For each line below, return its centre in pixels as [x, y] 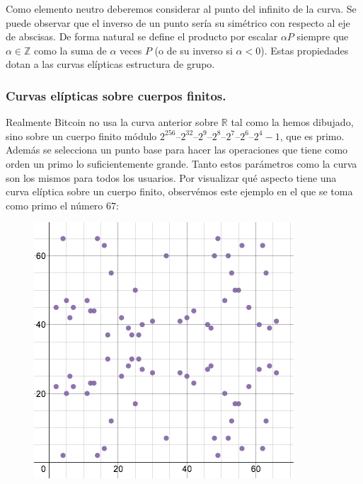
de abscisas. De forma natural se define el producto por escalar [142, 36]
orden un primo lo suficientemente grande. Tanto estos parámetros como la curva [181, 163]
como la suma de [70, 50]
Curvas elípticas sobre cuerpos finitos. [116, 95]
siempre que [323, 36]
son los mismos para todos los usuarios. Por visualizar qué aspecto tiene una [171, 177]
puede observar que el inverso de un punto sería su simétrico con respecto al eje [178, 22]
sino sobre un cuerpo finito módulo [81, 136]
